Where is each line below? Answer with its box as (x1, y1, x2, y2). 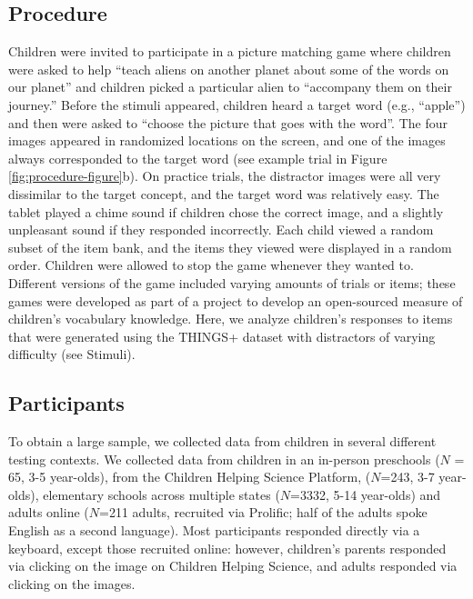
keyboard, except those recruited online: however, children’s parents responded (8, 538, 447, 557)
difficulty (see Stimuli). (8, 344, 136, 364)
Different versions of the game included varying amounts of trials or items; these (8, 273, 456, 292)
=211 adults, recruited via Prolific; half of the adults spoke (99, 503, 428, 522)
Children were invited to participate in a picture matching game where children (8, 42, 451, 61)
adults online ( (8, 503, 89, 522)
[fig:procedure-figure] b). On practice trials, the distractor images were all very (8, 166, 441, 185)
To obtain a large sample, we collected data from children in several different (8, 432, 437, 451)
